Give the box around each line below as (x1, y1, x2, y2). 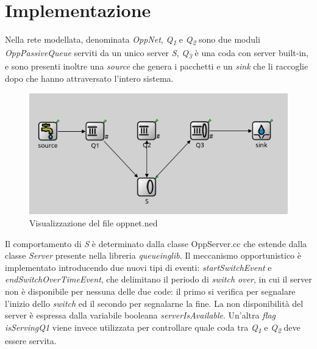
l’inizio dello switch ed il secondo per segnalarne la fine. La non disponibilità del (5, 297, 304, 309)
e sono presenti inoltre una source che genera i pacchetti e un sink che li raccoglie (5, 60, 308, 73)
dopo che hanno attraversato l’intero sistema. (5, 71, 174, 84)
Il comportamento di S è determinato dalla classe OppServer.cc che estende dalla (5, 237, 307, 250)
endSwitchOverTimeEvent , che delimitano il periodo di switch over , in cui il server (5, 273, 312, 286)
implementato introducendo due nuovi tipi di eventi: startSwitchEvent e (5, 261, 272, 273)
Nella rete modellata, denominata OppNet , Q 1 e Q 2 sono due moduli (5, 33, 260, 47)
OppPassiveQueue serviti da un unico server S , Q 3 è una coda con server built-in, (5, 46, 309, 61)
